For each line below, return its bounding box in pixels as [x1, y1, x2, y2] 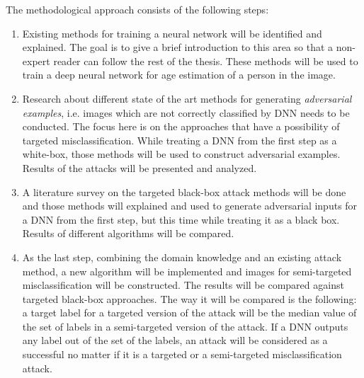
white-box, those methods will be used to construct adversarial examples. [22, 147, 341, 161]
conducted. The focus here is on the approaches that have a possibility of [22, 119, 340, 134]
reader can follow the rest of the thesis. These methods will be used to [53, 53, 358, 68]
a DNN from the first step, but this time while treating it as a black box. [22, 212, 340, 227]
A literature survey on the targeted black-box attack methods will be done [22, 184, 346, 199]
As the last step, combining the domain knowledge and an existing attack [22, 249, 342, 264]
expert [22, 53, 50, 68]
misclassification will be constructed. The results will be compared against [22, 277, 344, 292]
